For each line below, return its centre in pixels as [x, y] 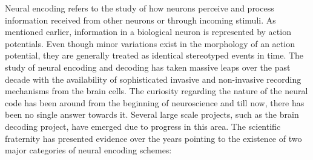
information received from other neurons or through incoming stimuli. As [140, 20]
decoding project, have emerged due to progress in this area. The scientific [143, 126]
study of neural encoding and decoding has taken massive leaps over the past [148, 67]
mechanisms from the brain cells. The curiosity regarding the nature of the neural [156, 91]
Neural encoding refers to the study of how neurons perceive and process [140, 8]
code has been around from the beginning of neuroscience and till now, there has [155, 102]
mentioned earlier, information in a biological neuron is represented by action [148, 32]
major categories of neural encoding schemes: [88, 150]
